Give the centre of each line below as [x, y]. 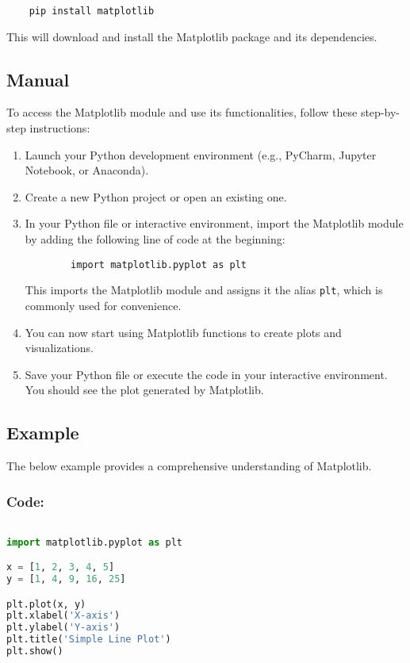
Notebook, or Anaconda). [87, 170]
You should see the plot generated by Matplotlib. [144, 390]
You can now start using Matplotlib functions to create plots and [183, 332]
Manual [38, 79]
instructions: [60, 128]
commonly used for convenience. [103, 305]
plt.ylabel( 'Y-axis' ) [63, 628]
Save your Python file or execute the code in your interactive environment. [206, 374]
